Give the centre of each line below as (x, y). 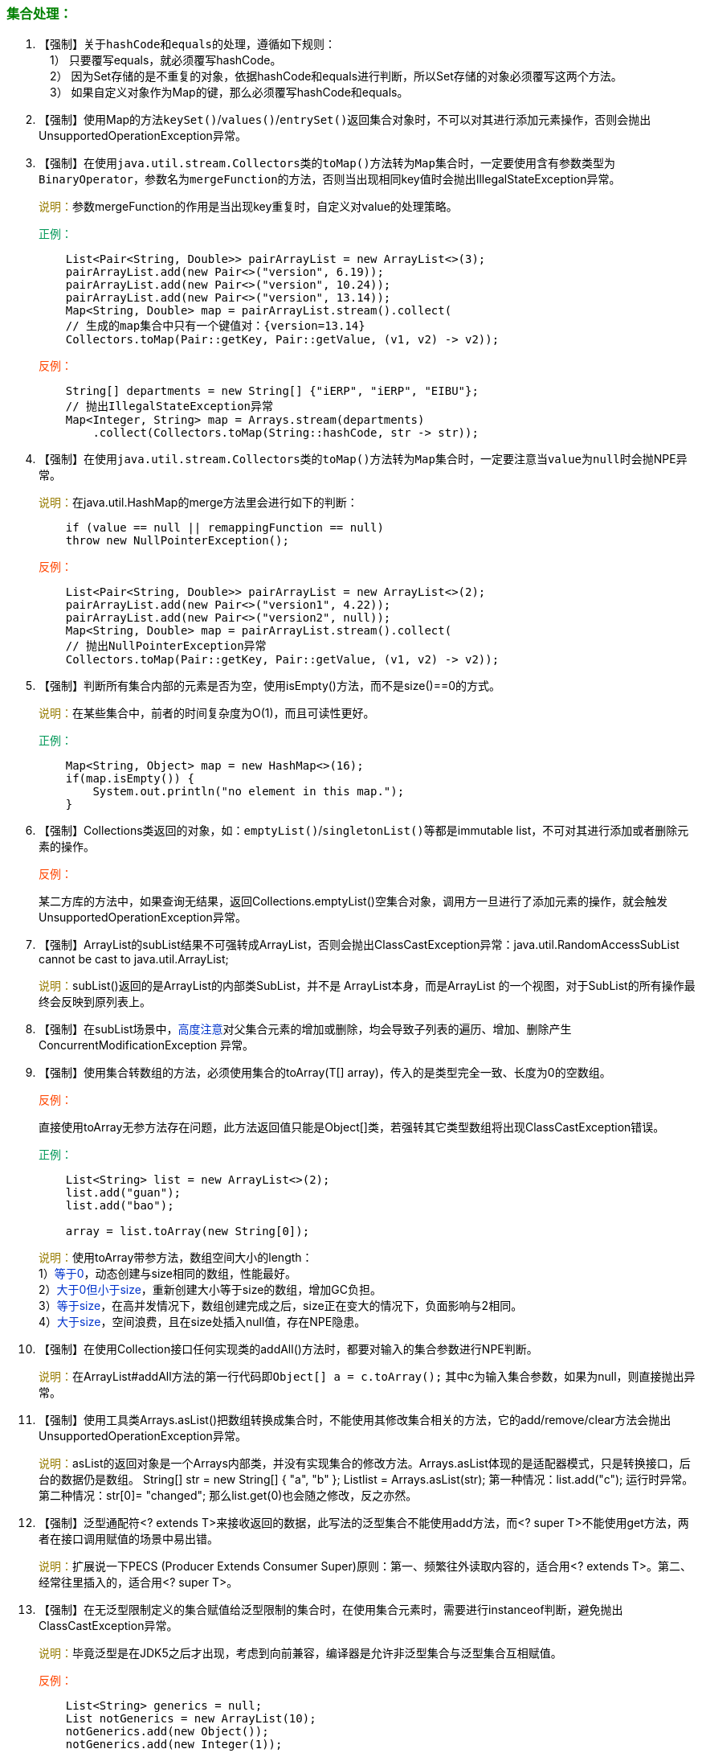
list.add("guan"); (123, 1193)
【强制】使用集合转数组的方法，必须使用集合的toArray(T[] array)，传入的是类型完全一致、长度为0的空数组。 (325, 1073)
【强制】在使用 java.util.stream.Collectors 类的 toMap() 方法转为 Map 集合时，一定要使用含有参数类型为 (327, 163)
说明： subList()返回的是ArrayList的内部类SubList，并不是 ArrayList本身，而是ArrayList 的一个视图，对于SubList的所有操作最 (367, 986)
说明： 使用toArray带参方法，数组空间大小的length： (176, 1258)
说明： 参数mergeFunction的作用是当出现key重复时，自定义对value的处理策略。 (248, 207)
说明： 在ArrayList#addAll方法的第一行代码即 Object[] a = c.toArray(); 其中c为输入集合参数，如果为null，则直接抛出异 (367, 1377)
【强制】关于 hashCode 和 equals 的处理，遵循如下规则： (188, 44)
